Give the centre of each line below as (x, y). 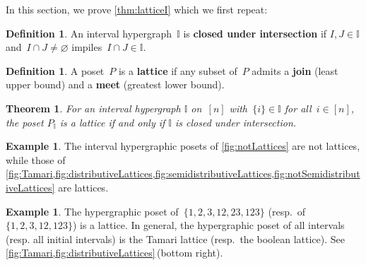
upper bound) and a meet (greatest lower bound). (115, 84)
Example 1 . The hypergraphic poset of (92, 211)
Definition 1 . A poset (55, 70)
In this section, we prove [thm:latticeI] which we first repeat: (137, 9)
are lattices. (83, 187)
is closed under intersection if (255, 33)
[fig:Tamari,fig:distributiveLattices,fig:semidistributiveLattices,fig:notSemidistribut (183, 173)
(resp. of (287, 211)
